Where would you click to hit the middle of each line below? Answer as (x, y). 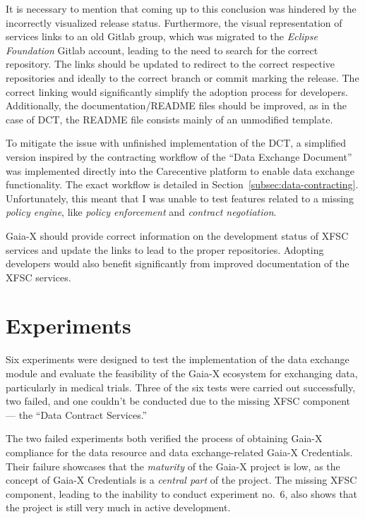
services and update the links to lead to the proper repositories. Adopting (165, 249)
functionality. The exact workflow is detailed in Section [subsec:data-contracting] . (182, 184)
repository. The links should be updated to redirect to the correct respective (170, 64)
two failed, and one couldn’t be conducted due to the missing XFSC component (178, 401)
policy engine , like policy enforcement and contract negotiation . (141, 212)
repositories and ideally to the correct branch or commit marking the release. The (182, 77)
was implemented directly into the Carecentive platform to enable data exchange (180, 170)
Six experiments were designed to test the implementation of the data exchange (178, 359)
